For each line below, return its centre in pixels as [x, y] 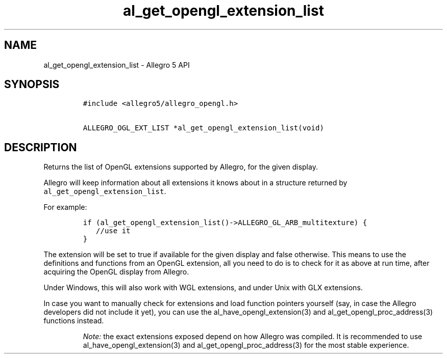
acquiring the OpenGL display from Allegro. [116, 272]
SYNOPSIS [32, 85]
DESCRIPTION [41, 147]
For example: [65, 207]
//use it [113, 231]
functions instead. [74, 321]
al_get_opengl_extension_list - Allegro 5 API [117, 65]
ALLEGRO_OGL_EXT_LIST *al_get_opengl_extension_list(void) [203, 128]
